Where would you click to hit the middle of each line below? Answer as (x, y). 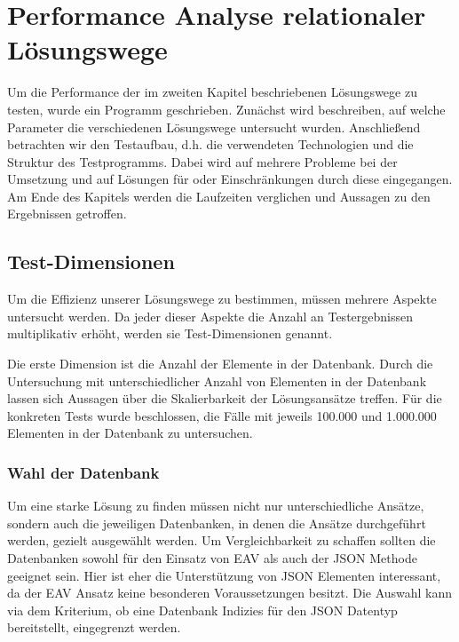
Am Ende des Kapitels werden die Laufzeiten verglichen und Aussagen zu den (219, 196)
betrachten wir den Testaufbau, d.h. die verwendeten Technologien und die (210, 144)
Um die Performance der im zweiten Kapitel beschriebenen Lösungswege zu (212, 92)
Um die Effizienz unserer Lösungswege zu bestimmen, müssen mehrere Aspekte (222, 299)
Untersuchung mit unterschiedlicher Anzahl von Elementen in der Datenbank (217, 380)
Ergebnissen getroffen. (67, 214)
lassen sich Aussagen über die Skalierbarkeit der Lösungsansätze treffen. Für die (225, 398)
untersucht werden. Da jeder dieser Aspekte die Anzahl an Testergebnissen (210, 316)
